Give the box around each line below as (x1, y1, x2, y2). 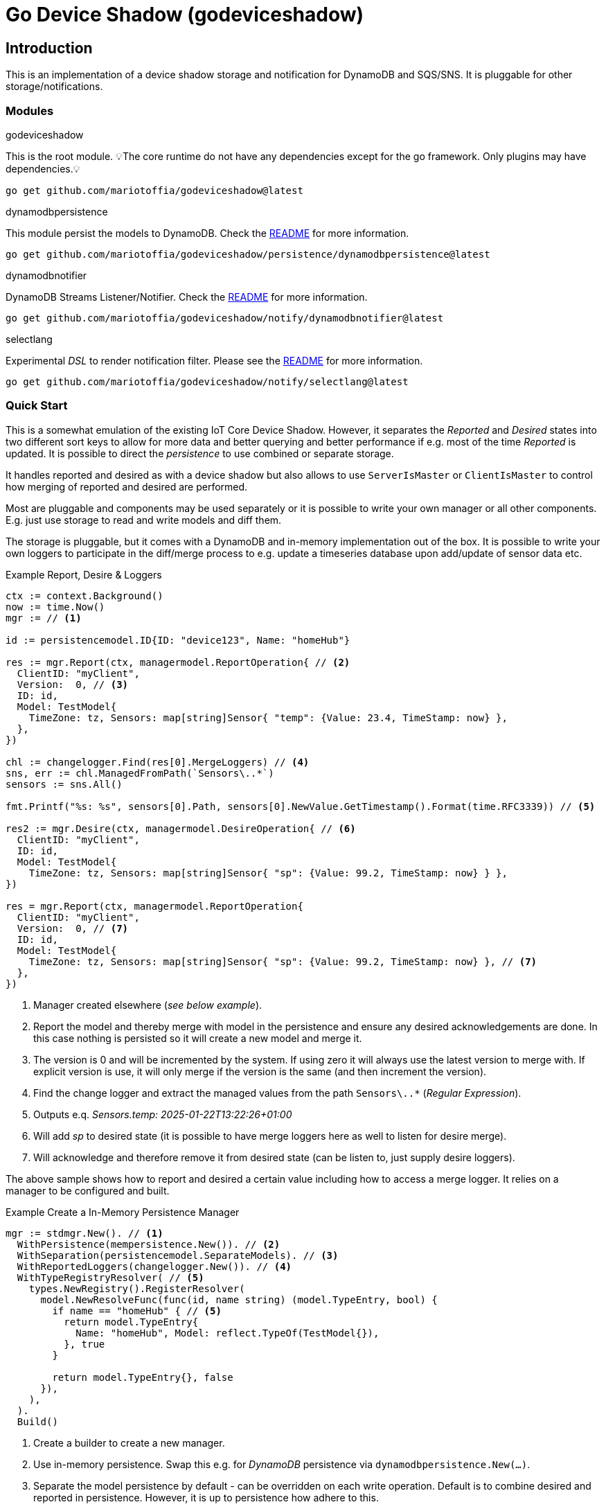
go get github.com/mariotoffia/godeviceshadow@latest (6, 184, 303, 196)
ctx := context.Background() (6, 590, 163, 601)
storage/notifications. (6, 80, 103, 93)
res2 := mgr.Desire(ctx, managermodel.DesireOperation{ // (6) (6, 822, 356, 834)
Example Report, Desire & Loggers (6, 568, 162, 581)
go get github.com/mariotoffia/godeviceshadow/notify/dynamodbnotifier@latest (6, 312, 444, 324)
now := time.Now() (6, 601, 105, 612)
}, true (64, 1338, 105, 1350)
